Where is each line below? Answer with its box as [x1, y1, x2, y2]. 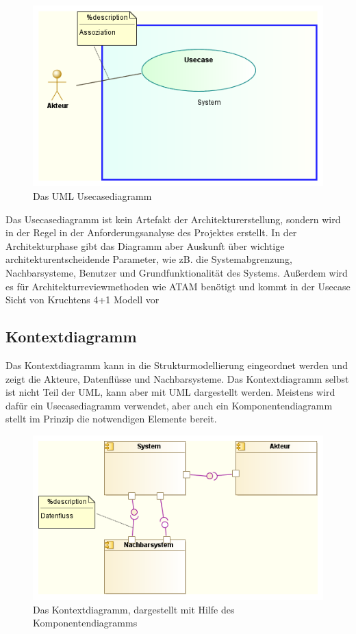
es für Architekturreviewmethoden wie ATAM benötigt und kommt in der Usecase [5, 279, 351, 293]
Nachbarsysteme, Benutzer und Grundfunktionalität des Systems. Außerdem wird [5, 266, 348, 280]
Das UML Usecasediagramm [33, 189, 152, 203]
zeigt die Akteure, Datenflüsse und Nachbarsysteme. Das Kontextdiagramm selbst [5, 371, 349, 385]
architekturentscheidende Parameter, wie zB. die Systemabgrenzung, [5, 252, 292, 266]
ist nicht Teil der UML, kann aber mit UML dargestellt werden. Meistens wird [5, 385, 335, 399]
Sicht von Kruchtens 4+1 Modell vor [5, 292, 160, 307]
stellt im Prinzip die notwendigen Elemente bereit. [5, 411, 217, 426]
